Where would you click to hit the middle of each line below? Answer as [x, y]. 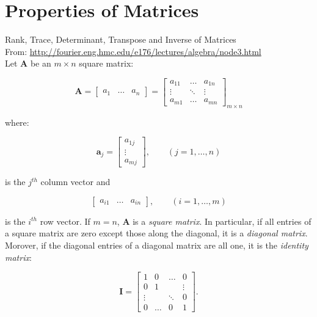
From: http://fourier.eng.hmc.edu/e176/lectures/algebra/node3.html [133, 51]
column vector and [75, 182]
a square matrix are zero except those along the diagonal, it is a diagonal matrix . [156, 233]
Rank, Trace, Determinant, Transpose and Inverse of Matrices [121, 39]
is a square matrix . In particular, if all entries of [222, 221]
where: [17, 122]
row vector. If [65, 221]
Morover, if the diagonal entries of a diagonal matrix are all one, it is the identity [157, 245]
